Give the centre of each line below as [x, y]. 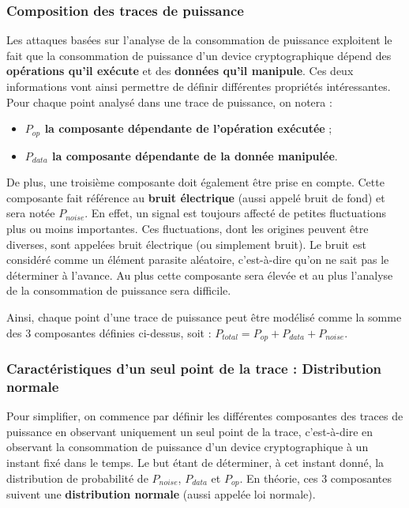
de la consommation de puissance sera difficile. [119, 290]
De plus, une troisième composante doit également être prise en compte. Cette [195, 182]
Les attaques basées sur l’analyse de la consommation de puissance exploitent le [199, 40]
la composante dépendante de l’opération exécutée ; [188, 128]
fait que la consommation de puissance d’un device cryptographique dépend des [199, 55]
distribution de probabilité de [77, 478]
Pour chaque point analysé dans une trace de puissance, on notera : [169, 102]
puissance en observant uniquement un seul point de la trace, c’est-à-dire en [190, 431]
